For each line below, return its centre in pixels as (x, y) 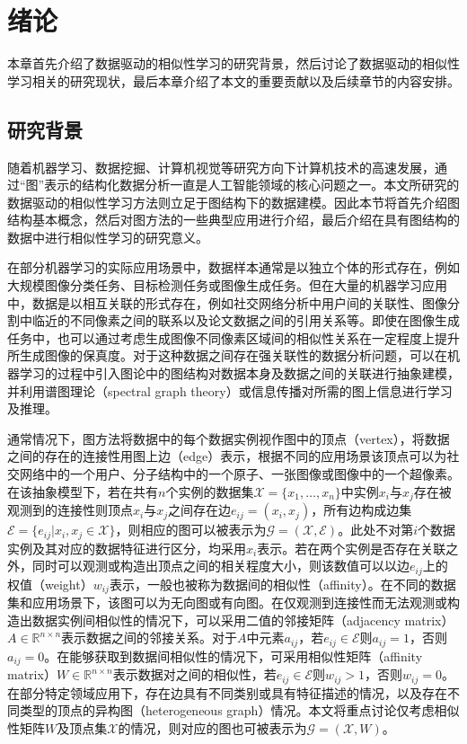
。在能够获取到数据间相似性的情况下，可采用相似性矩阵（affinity (233, 655)
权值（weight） (50, 584)
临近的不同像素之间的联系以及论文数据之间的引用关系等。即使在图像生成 (246, 320)
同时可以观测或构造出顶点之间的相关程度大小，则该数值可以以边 (220, 566)
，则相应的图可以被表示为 (191, 530)
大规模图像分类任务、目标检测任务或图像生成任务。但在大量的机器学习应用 (227, 285)
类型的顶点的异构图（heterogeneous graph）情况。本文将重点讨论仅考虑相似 (239, 710)
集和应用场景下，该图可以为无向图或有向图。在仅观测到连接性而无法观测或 (227, 602)
